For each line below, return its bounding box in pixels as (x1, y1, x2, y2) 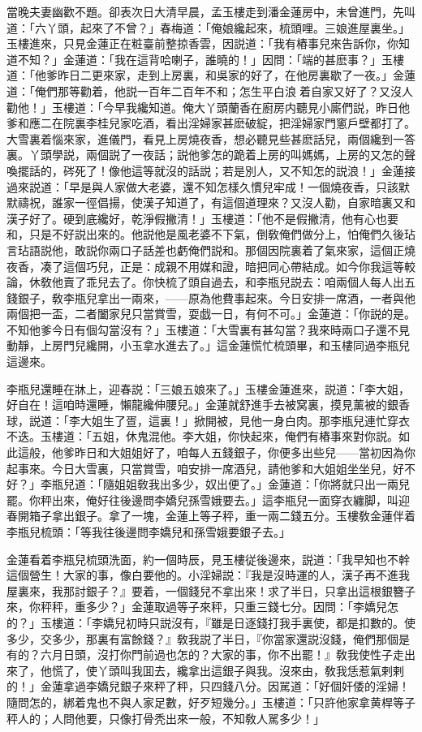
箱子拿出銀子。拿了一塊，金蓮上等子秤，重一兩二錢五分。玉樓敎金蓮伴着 (28, 507, 416, 524)
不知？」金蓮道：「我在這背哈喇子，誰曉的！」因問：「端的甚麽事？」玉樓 (17, 50, 404, 67)
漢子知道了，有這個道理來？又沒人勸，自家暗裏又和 (142, 194, 416, 211)
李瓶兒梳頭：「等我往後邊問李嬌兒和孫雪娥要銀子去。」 (6, 523, 291, 540)
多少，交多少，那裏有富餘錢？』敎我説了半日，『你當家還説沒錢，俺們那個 (6, 630, 398, 647)
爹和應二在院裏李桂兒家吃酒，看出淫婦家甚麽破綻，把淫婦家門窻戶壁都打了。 (6, 114, 416, 131)
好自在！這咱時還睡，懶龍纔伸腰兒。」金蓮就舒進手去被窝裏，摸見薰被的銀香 (6, 396, 410, 413)
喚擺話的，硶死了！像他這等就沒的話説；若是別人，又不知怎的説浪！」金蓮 (6, 161, 404, 179)
